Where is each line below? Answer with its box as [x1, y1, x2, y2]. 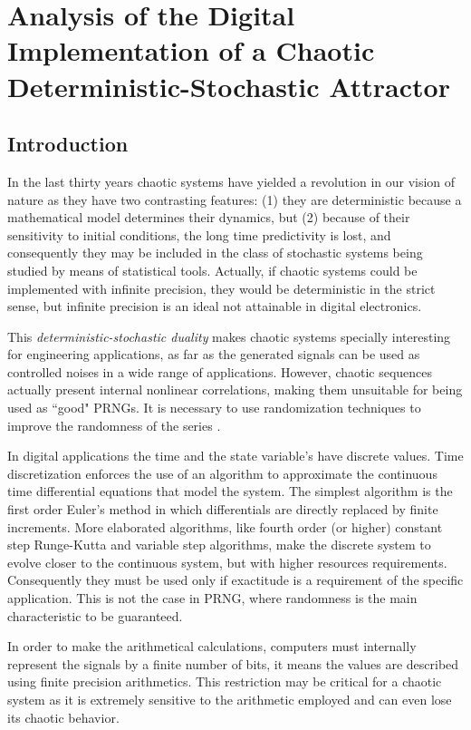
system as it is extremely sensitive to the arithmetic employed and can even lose [7, 689, 452, 708]
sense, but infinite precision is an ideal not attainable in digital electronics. [7, 297, 422, 316]
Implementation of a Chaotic [7, 32, 375, 69]
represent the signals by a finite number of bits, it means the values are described [7, 654, 459, 673]
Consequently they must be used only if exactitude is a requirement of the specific [7, 570, 464, 589]
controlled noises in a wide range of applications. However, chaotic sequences [7, 362, 433, 381]
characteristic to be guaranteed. [7, 606, 183, 625]
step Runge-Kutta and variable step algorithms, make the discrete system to [7, 535, 431, 554]
